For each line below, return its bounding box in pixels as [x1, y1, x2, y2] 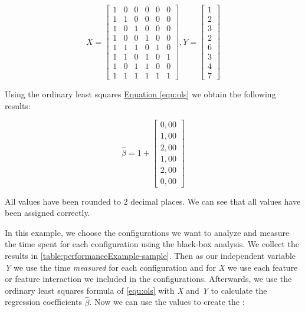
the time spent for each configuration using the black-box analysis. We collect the [5, 238, 299, 250]
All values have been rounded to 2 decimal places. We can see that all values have [5, 195, 301, 207]
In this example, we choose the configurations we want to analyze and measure [5, 226, 290, 238]
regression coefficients [5, 295, 82, 308]
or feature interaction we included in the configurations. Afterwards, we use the [5, 272, 292, 285]
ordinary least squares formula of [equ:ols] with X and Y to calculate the [5, 284, 267, 296]
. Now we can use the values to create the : [89, 295, 245, 308]
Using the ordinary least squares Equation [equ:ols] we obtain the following [5, 88, 276, 100]
